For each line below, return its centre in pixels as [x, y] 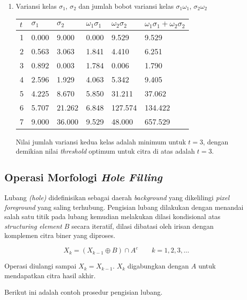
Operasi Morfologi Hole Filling [83, 177]
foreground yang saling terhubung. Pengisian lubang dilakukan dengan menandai [124, 207]
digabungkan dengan [158, 266]
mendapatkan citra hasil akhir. [50, 275]
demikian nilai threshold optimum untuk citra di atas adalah [105, 151]
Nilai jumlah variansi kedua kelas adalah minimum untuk [101, 141]
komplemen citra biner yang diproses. [60, 235]
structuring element [33, 226]
